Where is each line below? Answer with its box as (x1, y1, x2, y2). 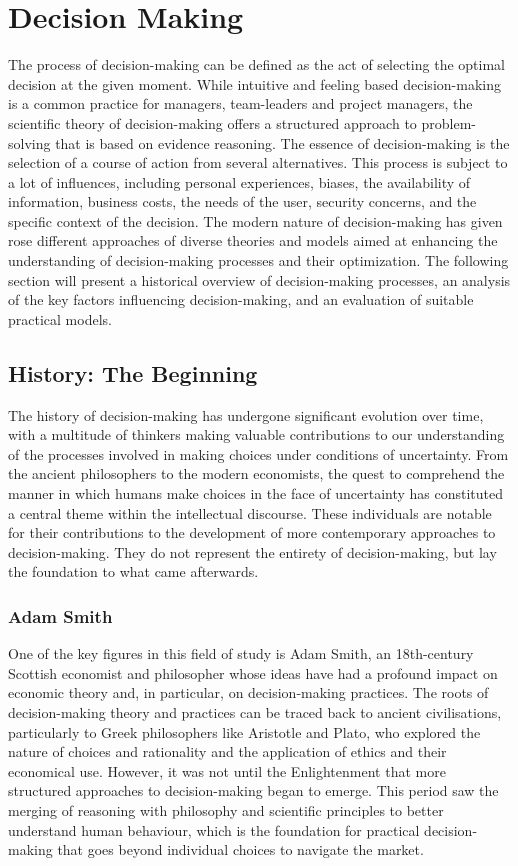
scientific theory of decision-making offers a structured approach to (8, 112, 417, 133)
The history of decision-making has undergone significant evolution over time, (8, 404, 484, 425)
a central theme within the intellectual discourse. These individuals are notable (8, 502, 492, 523)
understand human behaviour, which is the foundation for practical (8, 819, 420, 840)
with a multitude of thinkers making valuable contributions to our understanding (8, 424, 505, 445)
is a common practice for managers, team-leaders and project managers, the (8, 93, 473, 114)
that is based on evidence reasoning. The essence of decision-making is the (55, 132, 510, 153)
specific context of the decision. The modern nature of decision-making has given (8, 210, 503, 231)
